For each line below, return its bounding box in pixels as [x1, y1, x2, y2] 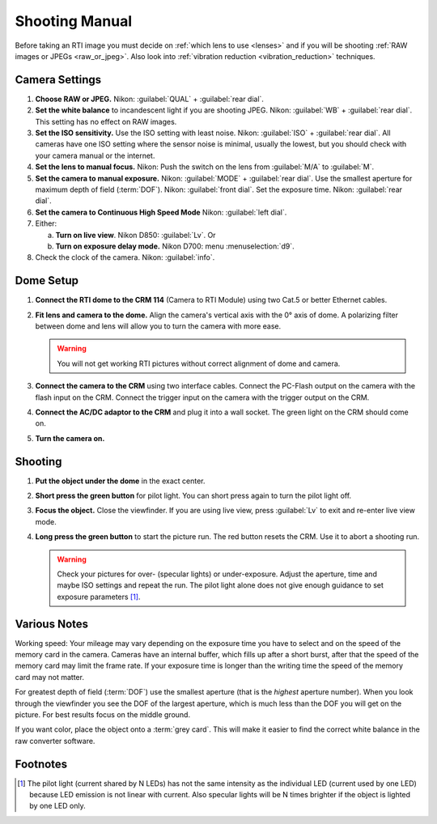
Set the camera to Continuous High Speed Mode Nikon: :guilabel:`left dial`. [35, 207, 287, 217]
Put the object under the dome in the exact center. [35, 476, 206, 486]
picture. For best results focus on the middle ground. [15, 710, 190, 720]
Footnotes [15, 757, 68, 771]
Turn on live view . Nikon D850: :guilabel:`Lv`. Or [55, 230, 216, 240]
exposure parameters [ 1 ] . [57, 592, 141, 601]
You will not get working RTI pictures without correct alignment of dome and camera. [57, 359, 341, 368]
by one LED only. [29, 801, 86, 811]
